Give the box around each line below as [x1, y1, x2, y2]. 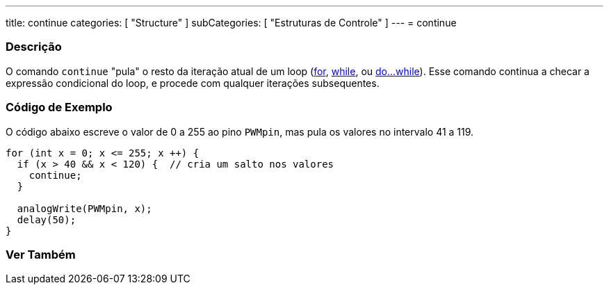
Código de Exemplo [6, 100, 113, 115]
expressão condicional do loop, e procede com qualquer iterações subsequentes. [6, 76, 380, 89]
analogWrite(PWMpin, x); [17, 202, 152, 214]
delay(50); [17, 214, 76, 225]
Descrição [6, 40, 62, 54]
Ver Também [6, 247, 76, 261]
